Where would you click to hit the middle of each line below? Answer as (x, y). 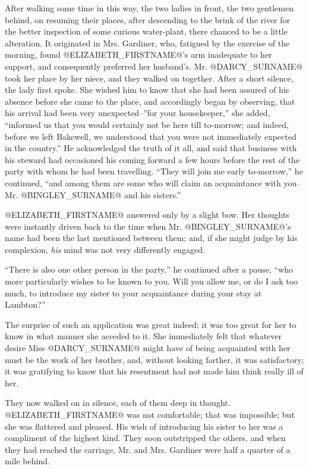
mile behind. (27, 461)
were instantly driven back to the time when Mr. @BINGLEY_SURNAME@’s (148, 226)
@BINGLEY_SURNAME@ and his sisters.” (101, 194)
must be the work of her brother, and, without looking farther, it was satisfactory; (154, 359)
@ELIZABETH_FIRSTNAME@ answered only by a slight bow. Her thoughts (147, 215)
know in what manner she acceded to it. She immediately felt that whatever (144, 336)
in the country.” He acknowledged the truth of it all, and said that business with (151, 148)
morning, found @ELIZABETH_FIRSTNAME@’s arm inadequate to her (138, 54)
